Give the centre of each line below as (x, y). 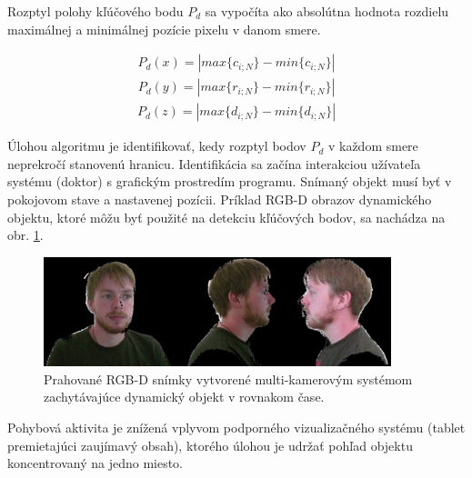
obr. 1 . (25, 235)
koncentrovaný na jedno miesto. (95, 463)
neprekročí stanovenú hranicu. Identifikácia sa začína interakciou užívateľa (214, 163)
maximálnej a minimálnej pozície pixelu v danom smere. (164, 29)
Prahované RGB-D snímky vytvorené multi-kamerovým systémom (228, 378)
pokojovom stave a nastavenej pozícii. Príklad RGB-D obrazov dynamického (220, 199)
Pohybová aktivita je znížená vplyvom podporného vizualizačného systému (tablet (236, 427)
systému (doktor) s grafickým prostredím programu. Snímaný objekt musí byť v (230, 181)
